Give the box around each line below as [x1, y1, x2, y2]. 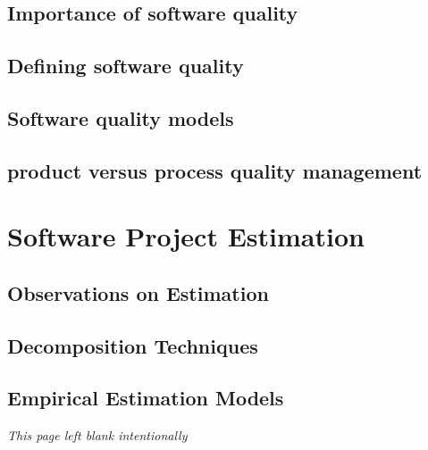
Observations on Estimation [7, 279, 269, 306]
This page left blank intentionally [7, 426, 188, 445]
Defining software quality [7, 52, 244, 79]
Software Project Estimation [7, 218, 365, 254]
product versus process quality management [7, 156, 423, 184]
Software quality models [7, 104, 234, 131]
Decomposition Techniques [7, 331, 258, 359]
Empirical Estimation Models [7, 384, 284, 412]
